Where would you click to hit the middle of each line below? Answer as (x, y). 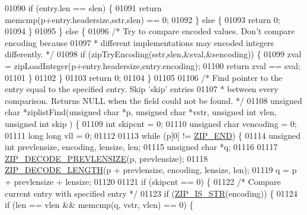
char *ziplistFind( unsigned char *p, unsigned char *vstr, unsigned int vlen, (141, 112)
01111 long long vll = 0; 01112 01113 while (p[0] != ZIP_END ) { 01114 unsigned (153, 135)
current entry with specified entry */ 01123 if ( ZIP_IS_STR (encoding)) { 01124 (151, 193)
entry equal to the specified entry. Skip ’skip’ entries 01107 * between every (142, 89)
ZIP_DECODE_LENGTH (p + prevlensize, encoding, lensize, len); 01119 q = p (151, 170)
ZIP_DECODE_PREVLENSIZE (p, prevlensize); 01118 (106, 158)
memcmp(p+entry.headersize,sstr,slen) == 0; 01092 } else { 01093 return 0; (143, 19)
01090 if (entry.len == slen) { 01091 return (83, 8)
